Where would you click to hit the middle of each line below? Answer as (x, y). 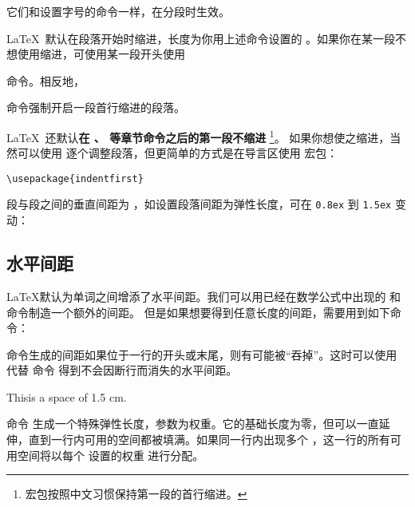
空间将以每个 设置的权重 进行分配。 (111, 455)
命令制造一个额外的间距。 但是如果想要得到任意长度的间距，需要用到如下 (198, 312)
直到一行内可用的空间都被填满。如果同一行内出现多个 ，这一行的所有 (209, 440)
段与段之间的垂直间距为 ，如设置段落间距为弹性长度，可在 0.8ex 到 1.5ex (199, 204)
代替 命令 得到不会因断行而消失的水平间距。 (122, 370)
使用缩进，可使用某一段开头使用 (101, 54)
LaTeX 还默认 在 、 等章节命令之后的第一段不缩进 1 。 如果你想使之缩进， (198, 136)
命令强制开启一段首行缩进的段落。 (96, 107)
